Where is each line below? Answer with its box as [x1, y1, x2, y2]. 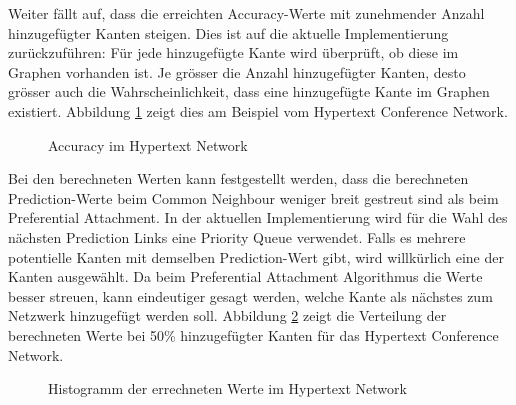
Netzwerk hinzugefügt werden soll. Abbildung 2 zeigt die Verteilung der [8, 305, 447, 326]
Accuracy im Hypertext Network [48, 134, 248, 155]
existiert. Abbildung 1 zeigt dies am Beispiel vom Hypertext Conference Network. [8, 100, 508, 121]
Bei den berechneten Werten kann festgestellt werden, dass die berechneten [8, 168, 469, 189]
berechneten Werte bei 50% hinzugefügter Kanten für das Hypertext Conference [8, 324, 499, 345]
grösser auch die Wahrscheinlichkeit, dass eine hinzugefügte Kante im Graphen [8, 81, 490, 102]
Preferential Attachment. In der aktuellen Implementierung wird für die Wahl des [8, 207, 508, 228]
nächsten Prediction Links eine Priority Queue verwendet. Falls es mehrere [8, 226, 466, 247]
